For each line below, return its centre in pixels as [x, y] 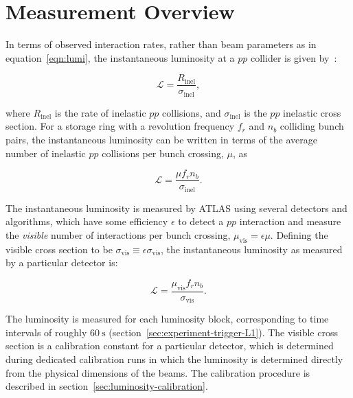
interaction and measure [290, 221]
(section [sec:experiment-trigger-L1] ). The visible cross [223, 332]
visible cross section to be [59, 249]
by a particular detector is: [62, 262]
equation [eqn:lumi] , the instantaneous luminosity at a [120, 57]
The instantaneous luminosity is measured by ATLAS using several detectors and [176, 208]
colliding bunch [312, 126]
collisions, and [192, 112]
